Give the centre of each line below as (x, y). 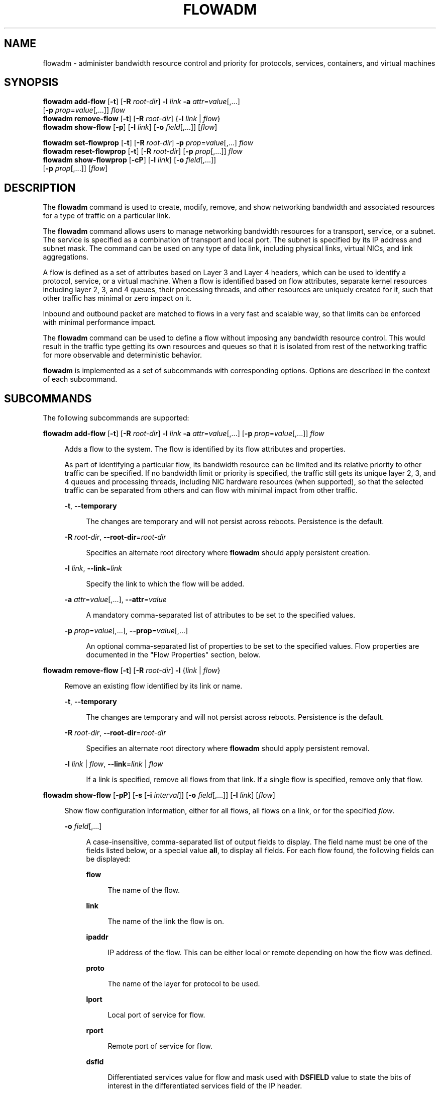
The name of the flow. (144, 890)
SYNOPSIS (31, 82)
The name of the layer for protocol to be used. (184, 984)
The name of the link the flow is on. (166, 921)
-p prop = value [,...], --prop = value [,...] (126, 631)
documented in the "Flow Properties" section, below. (173, 655)
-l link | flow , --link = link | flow (114, 764)
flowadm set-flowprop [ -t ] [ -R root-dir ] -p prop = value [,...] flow (148, 143)
